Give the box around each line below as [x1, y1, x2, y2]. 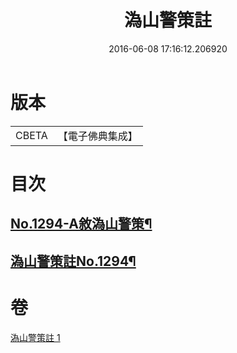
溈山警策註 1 [10, 331, 61, 343]
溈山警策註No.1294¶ [10, 252, 137, 270]
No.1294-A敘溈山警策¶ [10, 216, 153, 233]
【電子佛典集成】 [57, 129, 138, 143]
